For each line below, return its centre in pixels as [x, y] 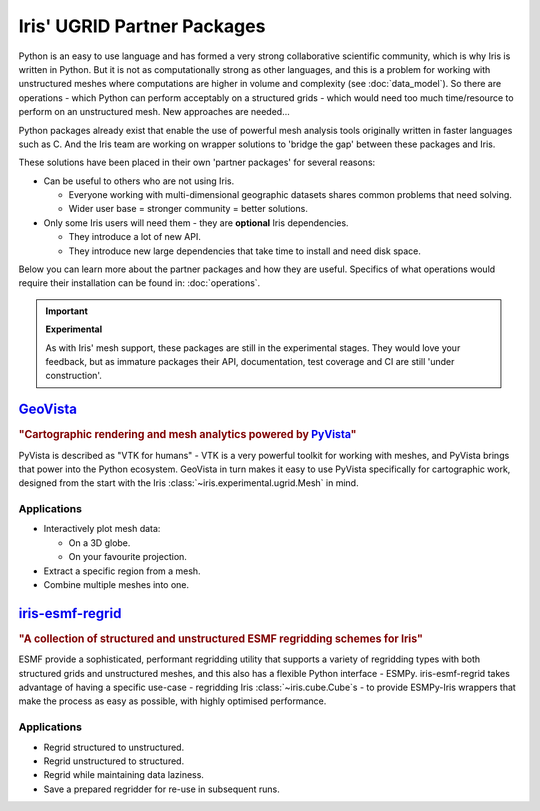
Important [67, 311]
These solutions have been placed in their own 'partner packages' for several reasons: [197, 162]
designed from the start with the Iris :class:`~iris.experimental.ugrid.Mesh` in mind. [188, 483]
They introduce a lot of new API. [135, 237]
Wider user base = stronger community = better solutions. [188, 209]
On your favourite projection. [127, 557]
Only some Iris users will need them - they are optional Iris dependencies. [196, 222]
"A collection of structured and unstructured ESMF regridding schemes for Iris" [221, 638]
